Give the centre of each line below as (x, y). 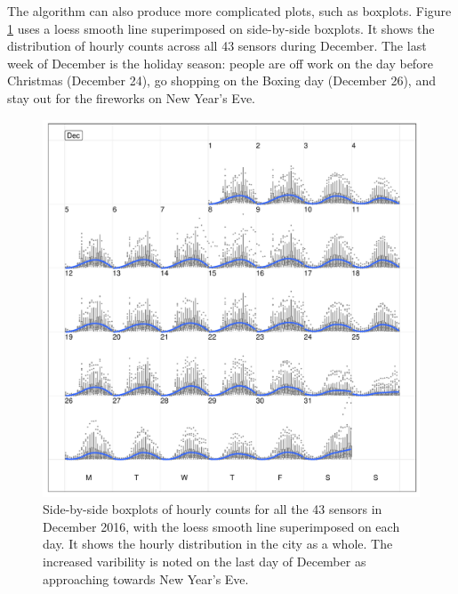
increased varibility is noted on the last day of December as (205, 561)
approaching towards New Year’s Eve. (146, 578)
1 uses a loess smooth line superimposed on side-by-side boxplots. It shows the (221, 28)
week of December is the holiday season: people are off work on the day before (220, 63)
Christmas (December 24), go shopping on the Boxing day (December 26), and (221, 80)
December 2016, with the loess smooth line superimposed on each (221, 526)
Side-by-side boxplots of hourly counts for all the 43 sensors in (213, 509)
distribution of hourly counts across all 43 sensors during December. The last (217, 46)
